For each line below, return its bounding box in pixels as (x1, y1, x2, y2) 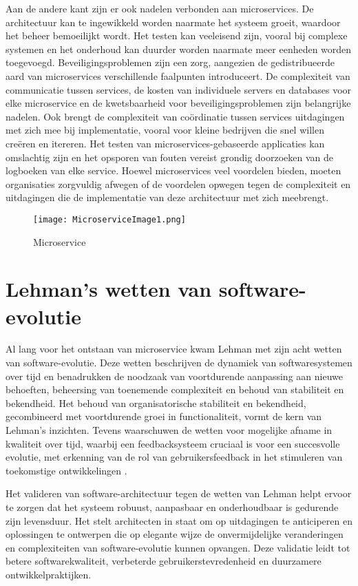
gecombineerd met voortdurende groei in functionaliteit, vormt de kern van (6, 409, 322, 423)
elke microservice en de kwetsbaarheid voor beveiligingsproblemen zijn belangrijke (6, 96, 351, 110)
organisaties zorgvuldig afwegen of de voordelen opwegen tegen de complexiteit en (6, 176, 351, 191)
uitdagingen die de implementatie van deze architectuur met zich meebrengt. (6, 190, 329, 205)
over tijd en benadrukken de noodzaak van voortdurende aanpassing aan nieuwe (6, 368, 343, 383)
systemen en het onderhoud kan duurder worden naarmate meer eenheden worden (6, 41, 352, 56)
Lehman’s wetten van (6, 275, 212, 303)
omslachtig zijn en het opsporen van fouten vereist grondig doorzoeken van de (6, 149, 333, 164)
